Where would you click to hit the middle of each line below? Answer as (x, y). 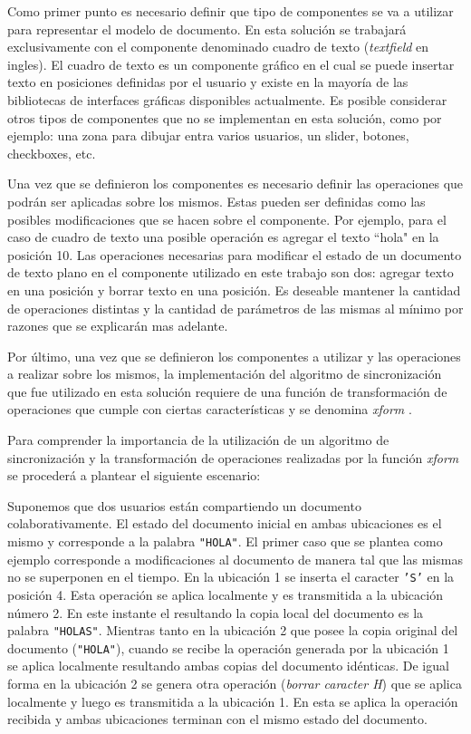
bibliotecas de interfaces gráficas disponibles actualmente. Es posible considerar (227, 99)
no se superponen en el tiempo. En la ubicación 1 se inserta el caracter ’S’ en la (231, 577)
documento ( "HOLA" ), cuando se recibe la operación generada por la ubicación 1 (228, 647)
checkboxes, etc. (52, 153)
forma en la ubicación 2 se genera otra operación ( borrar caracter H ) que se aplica (235, 684)
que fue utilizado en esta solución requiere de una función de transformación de (227, 391)
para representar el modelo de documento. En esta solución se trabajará (207, 29)
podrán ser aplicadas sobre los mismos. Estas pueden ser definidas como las (216, 201)
